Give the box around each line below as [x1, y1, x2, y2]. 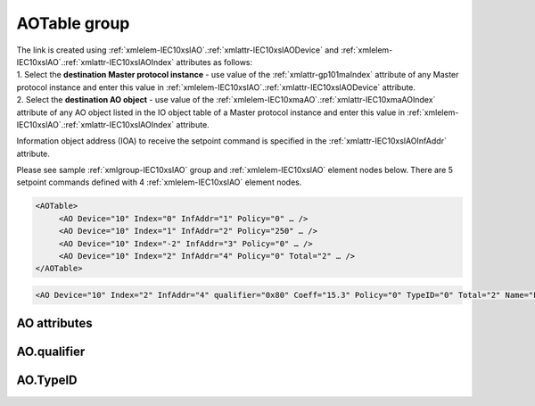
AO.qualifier [16, 344, 86, 360]
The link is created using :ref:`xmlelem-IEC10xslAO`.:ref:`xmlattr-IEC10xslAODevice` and [16, 45, 339, 55]
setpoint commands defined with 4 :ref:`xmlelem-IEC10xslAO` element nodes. [16, 177, 302, 187]
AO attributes [16, 316, 93, 331]
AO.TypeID [16, 373, 78, 388]
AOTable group [16, 13, 130, 33]
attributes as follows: [176, 56, 253, 67]
